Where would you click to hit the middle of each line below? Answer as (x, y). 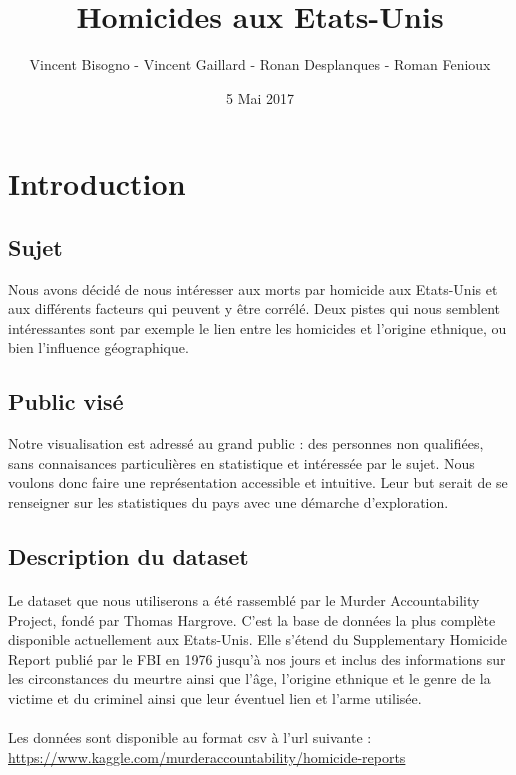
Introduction (97, 183)
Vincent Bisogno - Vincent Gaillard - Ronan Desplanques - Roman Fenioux (260, 64)
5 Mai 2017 (260, 97)
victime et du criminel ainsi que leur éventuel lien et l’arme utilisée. (215, 698)
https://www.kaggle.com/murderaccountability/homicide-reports (207, 756)
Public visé (66, 401)
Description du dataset (128, 556)
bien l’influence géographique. (98, 347)
